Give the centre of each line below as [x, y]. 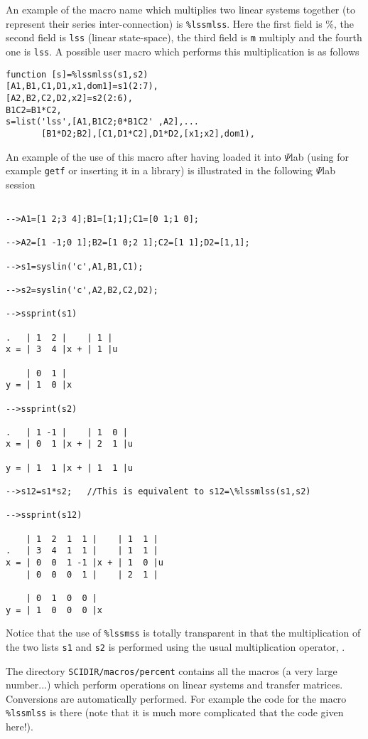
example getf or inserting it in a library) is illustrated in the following [159, 170]
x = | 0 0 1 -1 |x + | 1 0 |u [85, 563]
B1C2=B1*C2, [34, 110]
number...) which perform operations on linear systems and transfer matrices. [174, 685]
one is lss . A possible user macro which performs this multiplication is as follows [183, 51]
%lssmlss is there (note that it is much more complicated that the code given [175, 712]
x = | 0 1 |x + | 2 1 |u [69, 444]
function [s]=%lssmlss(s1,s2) [77, 74]
